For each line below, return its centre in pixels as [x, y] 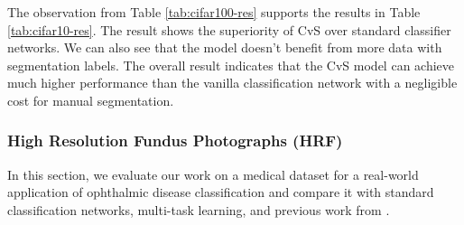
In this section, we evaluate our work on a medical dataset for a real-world [213, 174]
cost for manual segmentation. [91, 100]
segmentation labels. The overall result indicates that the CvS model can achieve [231, 65]
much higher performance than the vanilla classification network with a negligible [232, 83]
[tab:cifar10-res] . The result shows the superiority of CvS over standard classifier [229, 29]
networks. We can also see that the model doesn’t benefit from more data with [225, 47]
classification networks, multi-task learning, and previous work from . [199, 209]
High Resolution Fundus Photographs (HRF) [175, 141]
